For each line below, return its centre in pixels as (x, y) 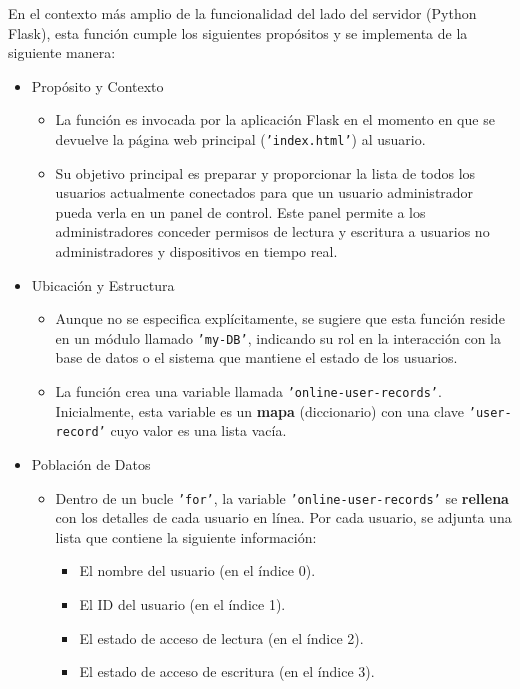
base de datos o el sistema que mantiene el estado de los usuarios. (256, 357)
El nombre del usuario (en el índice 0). (197, 570)
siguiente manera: (62, 52)
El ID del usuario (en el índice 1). (182, 604)
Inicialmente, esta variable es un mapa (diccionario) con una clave (260, 410)
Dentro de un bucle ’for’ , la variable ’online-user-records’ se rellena (282, 497)
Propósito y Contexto (97, 85)
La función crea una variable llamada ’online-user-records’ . (248, 391)
